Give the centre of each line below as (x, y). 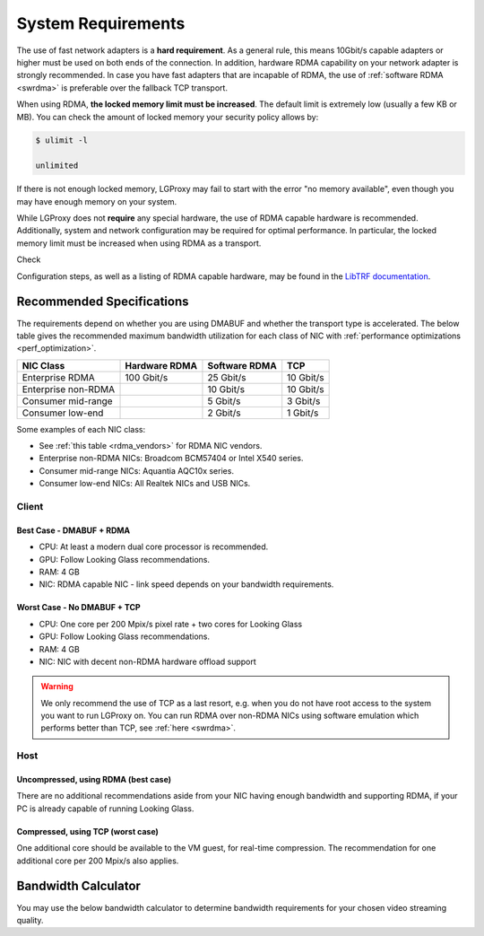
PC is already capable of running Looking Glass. (105, 809)
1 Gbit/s (303, 413)
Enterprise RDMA (58, 377)
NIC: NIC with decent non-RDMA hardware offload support (148, 661)
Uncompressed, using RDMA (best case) (94, 780)
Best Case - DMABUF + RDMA (73, 530)
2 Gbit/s (224, 413)
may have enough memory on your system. (97, 201)
